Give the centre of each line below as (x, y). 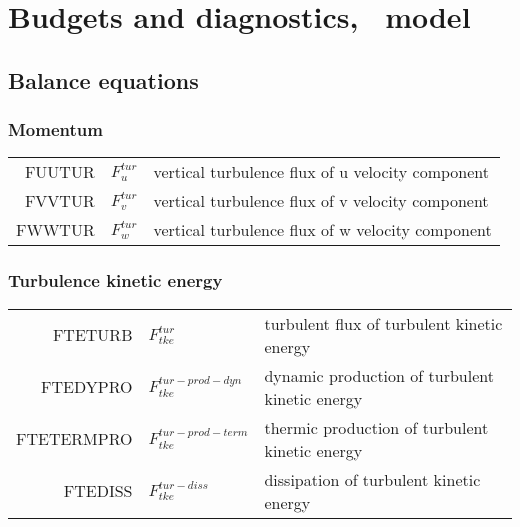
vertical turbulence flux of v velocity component (321, 201)
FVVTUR (59, 201)
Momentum (55, 129)
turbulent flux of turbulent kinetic (383, 323)
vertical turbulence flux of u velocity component (321, 172)
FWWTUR (55, 230)
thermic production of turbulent (376, 427)
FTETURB (92, 335)
